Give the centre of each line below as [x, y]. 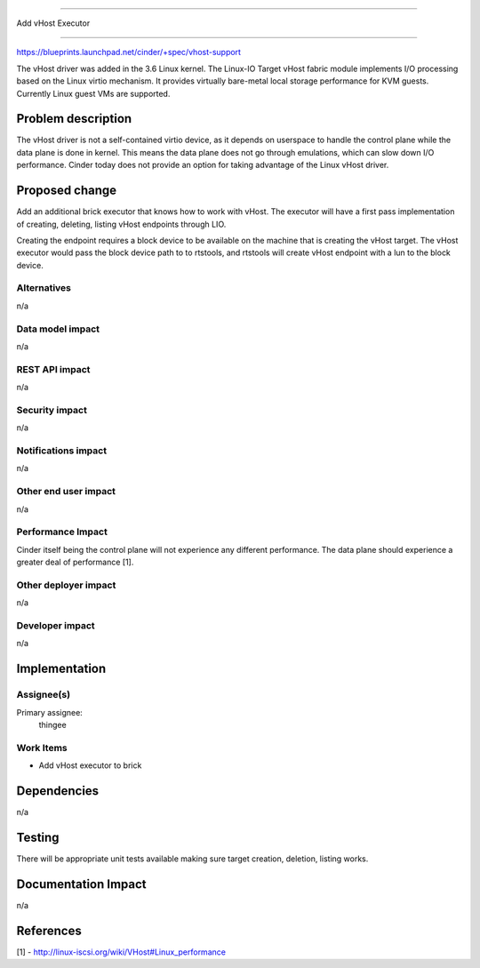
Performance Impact [62, 532]
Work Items [42, 748]
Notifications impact [61, 451]
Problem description [74, 119]
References [49, 930]
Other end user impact [66, 492]
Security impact [52, 410]
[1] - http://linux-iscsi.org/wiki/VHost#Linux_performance [121, 952]
